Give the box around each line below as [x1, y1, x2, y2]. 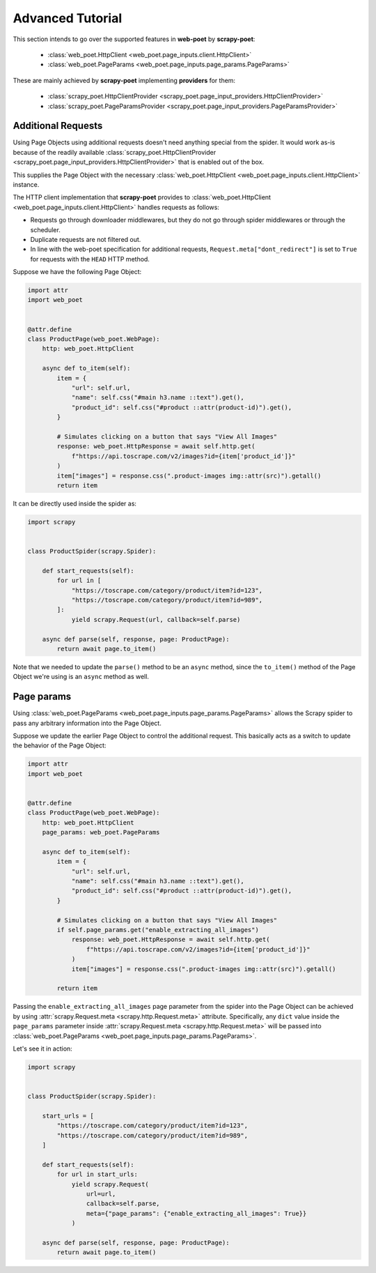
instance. [13, 180, 40, 188]
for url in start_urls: [56, 1171, 139, 1178]
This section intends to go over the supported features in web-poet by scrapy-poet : [13, 35, 256, 43]
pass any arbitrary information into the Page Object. [13, 719, 162, 727]
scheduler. [30, 225, 61, 234]
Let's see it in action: [13, 1044, 72, 1053]
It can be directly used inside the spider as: [13, 499, 137, 508]
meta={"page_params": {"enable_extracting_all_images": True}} [86, 1210, 307, 1217]
